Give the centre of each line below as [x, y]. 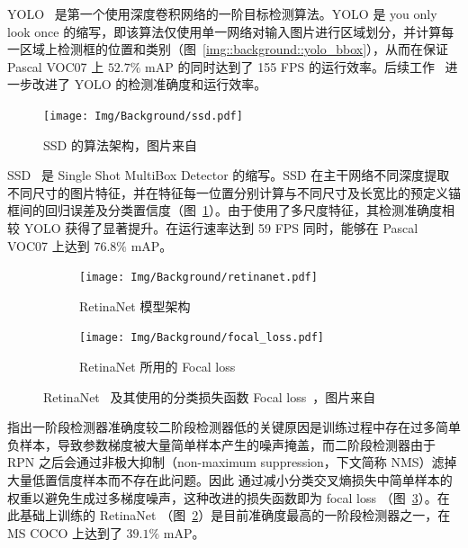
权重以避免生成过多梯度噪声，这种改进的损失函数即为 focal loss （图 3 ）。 [222, 497]
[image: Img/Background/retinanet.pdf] [198, 278]
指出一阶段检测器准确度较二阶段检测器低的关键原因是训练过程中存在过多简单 [234, 427]
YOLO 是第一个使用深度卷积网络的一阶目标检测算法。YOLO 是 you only [222, 13]
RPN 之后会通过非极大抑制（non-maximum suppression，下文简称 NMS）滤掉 [232, 462]
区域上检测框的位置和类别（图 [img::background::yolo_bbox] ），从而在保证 [234, 49]
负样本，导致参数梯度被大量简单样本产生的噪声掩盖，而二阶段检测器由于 [221, 444]
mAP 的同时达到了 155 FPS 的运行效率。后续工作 [290, 66]
